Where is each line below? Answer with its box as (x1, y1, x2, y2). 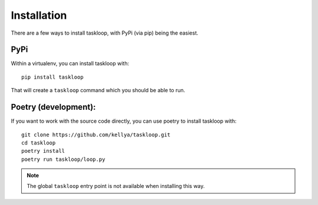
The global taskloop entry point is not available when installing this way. (26, 183, 206, 190)
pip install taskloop (21, 73, 84, 80)
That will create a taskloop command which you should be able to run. (11, 87, 185, 94)
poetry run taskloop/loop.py (21, 156, 105, 163)
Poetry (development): (11, 102, 97, 112)
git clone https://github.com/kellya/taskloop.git (21, 131, 171, 138)
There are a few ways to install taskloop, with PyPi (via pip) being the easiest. (11, 29, 198, 36)
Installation (11, 9, 67, 22)
